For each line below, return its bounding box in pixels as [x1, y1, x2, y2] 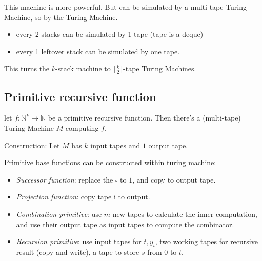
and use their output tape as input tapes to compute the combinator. [16, 218, 234, 229]
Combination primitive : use [16, 208, 102, 219]
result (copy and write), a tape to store [16, 246, 139, 257]
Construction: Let [4, 139, 60, 150]
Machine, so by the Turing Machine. [4, 11, 118, 22]
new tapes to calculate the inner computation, [112, 208, 257, 219]
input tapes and [90, 139, 140, 150]
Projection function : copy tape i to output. [16, 191, 150, 202]
